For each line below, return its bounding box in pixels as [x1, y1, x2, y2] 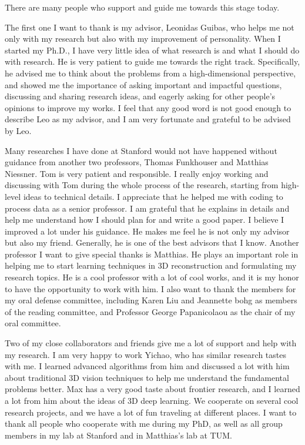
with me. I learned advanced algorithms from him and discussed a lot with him [5, 360, 290, 372]
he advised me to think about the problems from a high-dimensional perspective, [5, 66, 296, 79]
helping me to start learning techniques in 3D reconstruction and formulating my [5, 259, 297, 272]
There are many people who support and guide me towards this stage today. [5, 1, 280, 13]
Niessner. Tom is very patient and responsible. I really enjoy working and [5, 167, 269, 179]
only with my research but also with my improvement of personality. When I [5, 32, 281, 45]
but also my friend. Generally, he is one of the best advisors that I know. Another [5, 236, 299, 249]
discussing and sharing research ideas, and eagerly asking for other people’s [5, 90, 276, 102]
